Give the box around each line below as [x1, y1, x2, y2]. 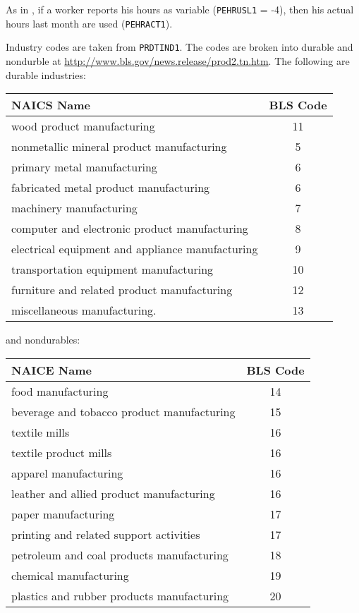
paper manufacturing [11, 505, 115, 522]
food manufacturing [11, 382, 109, 399]
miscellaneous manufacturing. [11, 302, 157, 319]
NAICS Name [11, 97, 91, 114]
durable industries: [6, 67, 86, 82]
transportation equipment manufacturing [11, 261, 214, 278]
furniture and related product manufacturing [11, 281, 233, 298]
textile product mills [11, 444, 112, 461]
